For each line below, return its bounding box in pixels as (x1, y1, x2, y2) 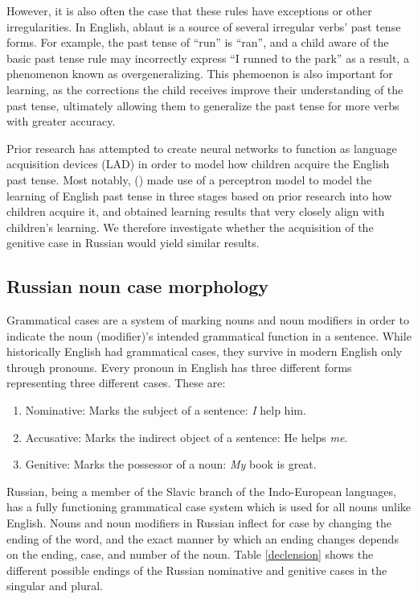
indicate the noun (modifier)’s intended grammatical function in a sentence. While (6, 327, 412, 344)
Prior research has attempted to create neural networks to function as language (6, 139, 397, 156)
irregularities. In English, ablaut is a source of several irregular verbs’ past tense (6, 18, 401, 35)
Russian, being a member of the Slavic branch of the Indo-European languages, (6, 482, 396, 499)
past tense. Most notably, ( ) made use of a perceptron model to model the (6, 171, 372, 188)
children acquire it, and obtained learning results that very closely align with (6, 203, 385, 220)
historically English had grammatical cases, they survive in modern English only (6, 343, 403, 360)
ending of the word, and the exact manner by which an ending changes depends (6, 530, 399, 547)
